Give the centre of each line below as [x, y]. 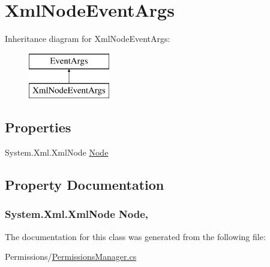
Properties [38, 127]
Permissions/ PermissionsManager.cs [71, 257]
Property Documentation [85, 185]
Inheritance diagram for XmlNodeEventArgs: [88, 39]
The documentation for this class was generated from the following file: [135, 236]
